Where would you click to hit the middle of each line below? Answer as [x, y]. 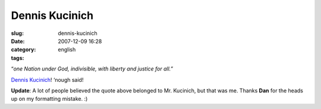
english [67, 50]
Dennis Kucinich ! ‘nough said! [47, 79]
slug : [17, 33]
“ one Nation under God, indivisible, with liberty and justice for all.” [92, 69]
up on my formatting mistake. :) [49, 99]
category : [23, 50]
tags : [18, 58]
